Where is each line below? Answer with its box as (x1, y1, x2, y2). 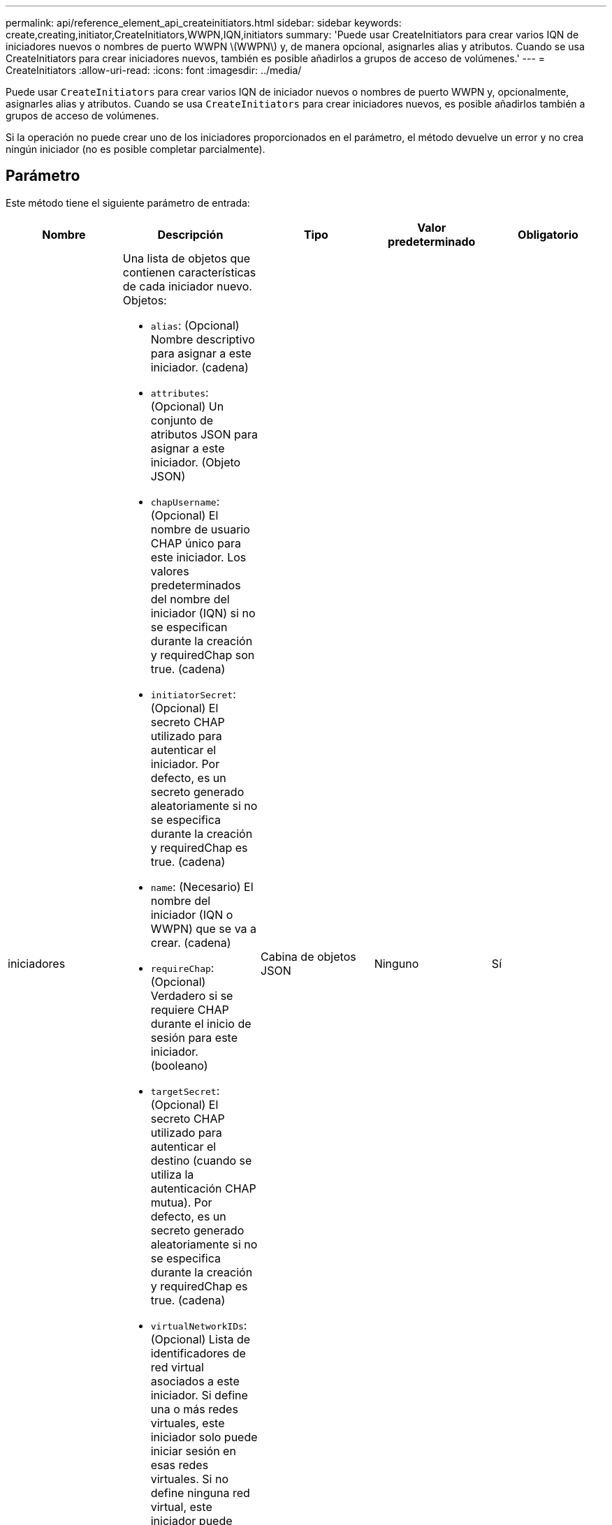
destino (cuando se (150, 1153, 252, 1167)
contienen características (122, 265, 256, 279)
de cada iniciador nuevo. (122, 279, 252, 293)
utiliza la (150, 1167, 194, 1181)
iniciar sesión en (150, 1443, 236, 1458)
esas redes (150, 1457, 209, 1472)
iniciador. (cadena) (150, 360, 249, 374)
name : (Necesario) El (150, 879, 254, 894)
